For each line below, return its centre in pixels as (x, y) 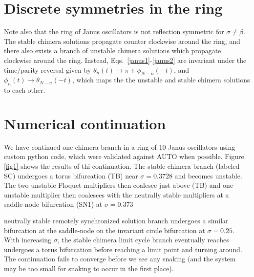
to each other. (25, 90)
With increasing (28, 240)
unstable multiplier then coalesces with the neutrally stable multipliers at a (116, 194)
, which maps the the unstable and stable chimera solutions (161, 80)
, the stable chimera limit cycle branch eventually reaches (143, 240)
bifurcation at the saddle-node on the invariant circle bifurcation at (105, 230)
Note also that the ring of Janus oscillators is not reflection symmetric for (114, 31)
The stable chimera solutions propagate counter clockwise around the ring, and (122, 41)
